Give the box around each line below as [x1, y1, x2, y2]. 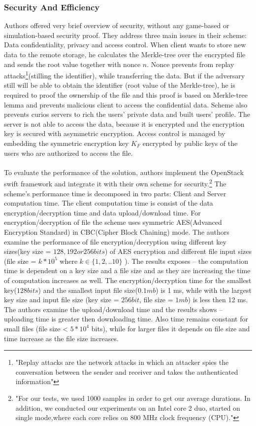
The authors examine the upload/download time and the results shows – [4, 304, 223, 314]
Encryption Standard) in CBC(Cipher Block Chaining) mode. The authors [4, 227, 229, 237]
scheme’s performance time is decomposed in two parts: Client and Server [4, 188, 226, 198]
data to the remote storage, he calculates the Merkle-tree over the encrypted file [4, 49, 246, 59]
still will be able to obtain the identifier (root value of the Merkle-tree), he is [4, 80, 235, 90]
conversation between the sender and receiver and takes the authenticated [15, 366, 238, 377]
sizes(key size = [4, 246, 51, 256]
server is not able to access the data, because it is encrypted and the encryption [4, 118, 245, 129]
